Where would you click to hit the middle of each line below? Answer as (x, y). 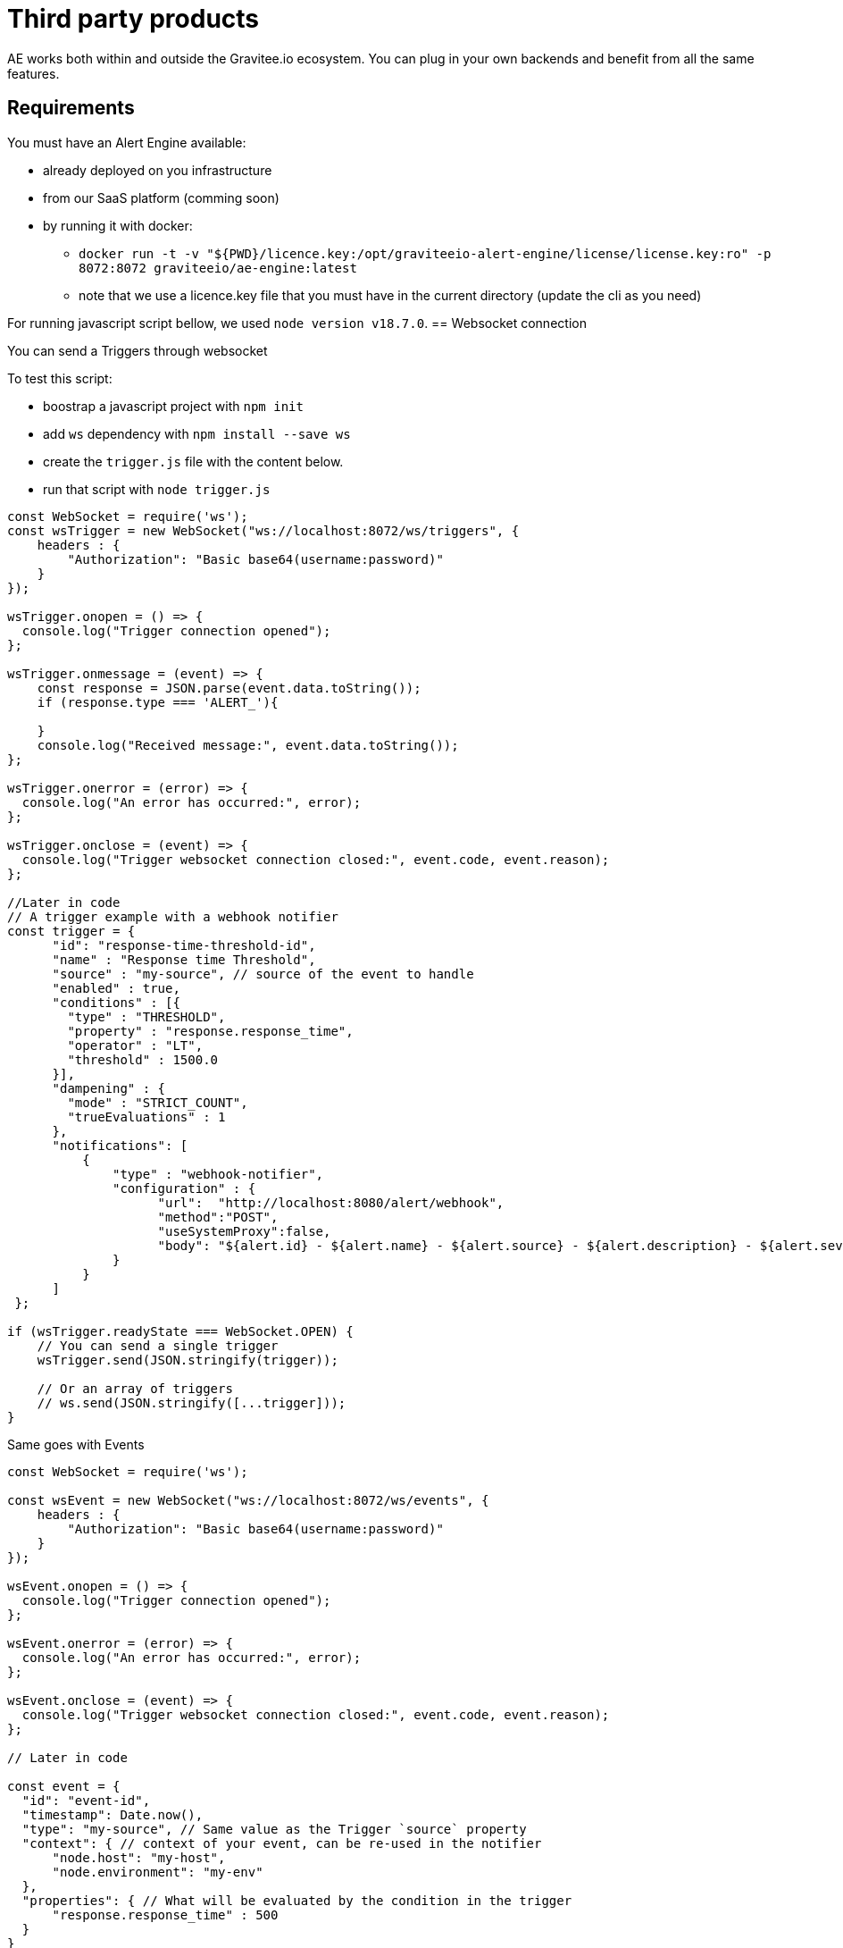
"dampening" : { (109, 1088)
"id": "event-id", (86, 1800)
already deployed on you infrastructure (158, 170)
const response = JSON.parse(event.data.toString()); (229, 688)
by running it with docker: (118, 225)
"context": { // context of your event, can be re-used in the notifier (282, 1843)
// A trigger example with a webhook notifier (173, 916)
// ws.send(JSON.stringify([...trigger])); (192, 1402)
